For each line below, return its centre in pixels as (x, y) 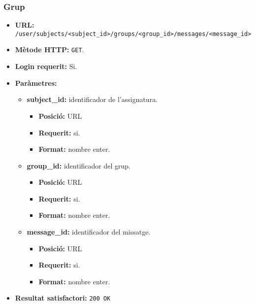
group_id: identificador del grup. (79, 165)
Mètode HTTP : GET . (49, 50)
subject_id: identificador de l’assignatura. (92, 99)
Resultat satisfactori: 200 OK (63, 298)
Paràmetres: (36, 83)
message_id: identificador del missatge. (89, 232)
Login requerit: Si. (46, 66)
